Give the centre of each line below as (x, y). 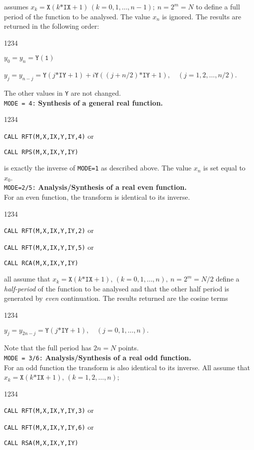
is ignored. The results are (202, 16)
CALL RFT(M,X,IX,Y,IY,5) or (49, 247)
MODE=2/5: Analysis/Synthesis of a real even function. (95, 187)
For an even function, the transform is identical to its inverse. (97, 197)
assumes (16, 6)
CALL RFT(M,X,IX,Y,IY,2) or (49, 230)
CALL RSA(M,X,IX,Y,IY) (41, 443)
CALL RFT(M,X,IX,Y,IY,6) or (49, 427)
